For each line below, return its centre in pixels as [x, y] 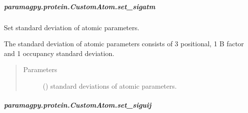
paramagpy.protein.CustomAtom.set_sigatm [80, 6]
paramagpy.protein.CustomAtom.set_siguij [78, 105]
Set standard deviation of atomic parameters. [72, 27]
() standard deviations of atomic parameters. [110, 85]
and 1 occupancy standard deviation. [59, 53]
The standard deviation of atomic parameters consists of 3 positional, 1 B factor [124, 44]
